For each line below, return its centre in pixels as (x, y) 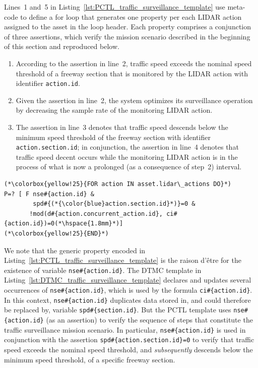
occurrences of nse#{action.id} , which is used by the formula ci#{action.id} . (128, 290)
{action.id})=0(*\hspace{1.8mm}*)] (64, 224)
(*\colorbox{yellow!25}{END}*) (56, 234)
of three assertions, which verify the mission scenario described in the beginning (127, 36)
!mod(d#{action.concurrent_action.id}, (96, 214)
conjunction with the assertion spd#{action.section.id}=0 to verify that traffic (129, 339)
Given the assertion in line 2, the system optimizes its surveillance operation (134, 100)
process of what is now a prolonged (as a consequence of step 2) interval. (129, 167)
